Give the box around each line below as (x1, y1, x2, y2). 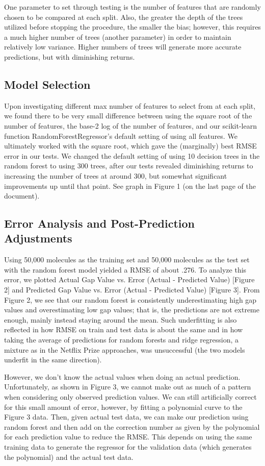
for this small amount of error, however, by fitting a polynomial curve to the (4, 401, 243, 412)
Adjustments (4, 230, 72, 246)
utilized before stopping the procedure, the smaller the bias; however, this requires (4, 21, 261, 32)
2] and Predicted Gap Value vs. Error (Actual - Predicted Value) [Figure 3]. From (4, 284, 260, 295)
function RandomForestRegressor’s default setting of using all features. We (4, 130, 237, 141)
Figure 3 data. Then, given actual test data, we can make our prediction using (4, 411, 249, 422)
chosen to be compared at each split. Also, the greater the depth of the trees (4, 11, 243, 22)
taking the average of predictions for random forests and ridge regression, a (4, 334, 238, 345)
